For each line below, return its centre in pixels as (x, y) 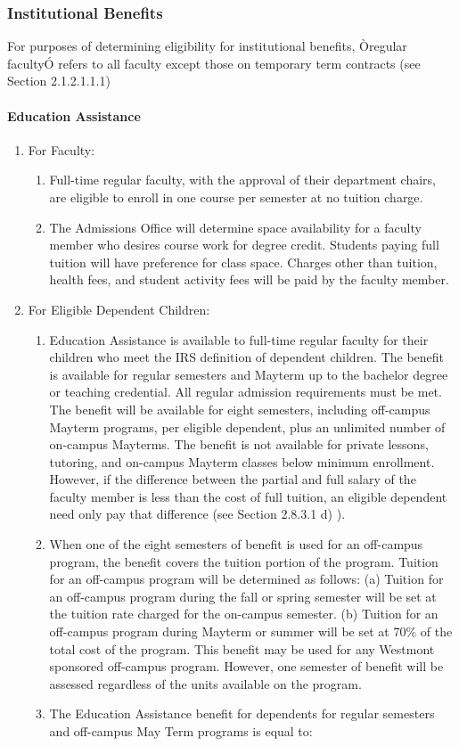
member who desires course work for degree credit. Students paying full (244, 245)
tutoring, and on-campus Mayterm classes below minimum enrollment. (242, 461)
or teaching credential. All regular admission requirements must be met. (246, 392)
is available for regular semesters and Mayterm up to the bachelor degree (249, 374)
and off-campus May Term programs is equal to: (181, 731)
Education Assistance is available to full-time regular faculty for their (239, 339)
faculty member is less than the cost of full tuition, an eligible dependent (248, 496)
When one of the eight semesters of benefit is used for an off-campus (236, 544)
